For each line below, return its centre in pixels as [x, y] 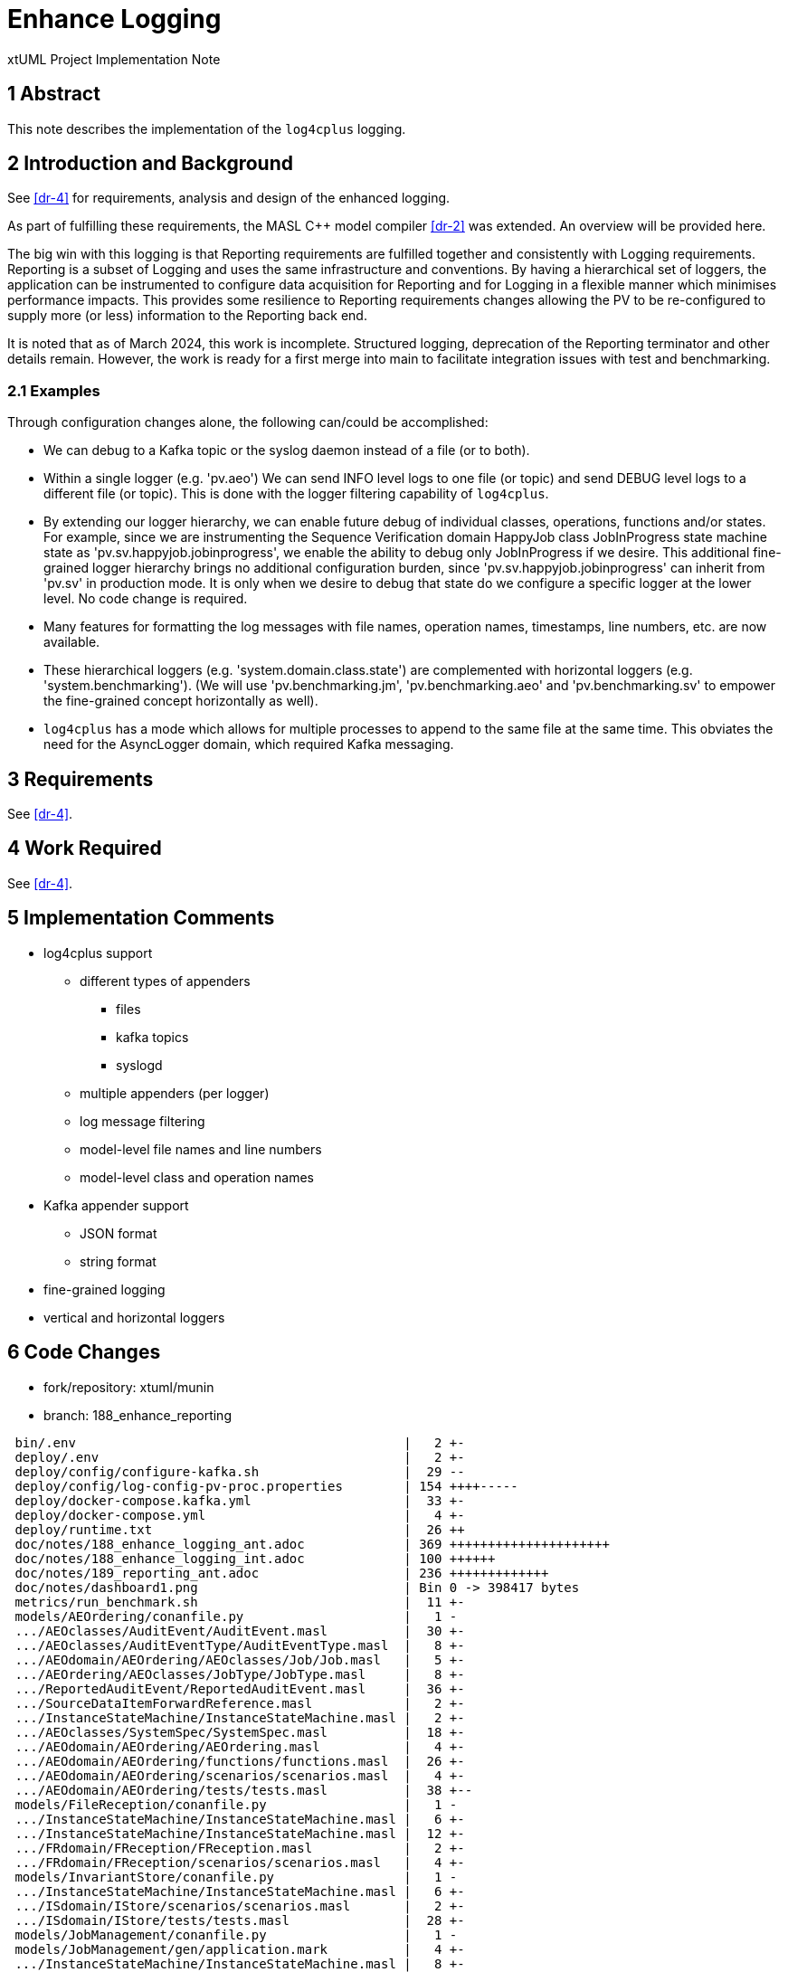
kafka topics [152, 1037]
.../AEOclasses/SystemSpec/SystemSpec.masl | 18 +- [240, 1732]
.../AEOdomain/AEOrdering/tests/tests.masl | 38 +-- [244, 1790]
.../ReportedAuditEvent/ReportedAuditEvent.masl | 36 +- [240, 1688]
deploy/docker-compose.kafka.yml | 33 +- [240, 1500]
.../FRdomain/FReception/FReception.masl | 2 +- [240, 1848]
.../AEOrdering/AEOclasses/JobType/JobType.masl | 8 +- [240, 1674]
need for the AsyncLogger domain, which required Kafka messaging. [249, 744]
